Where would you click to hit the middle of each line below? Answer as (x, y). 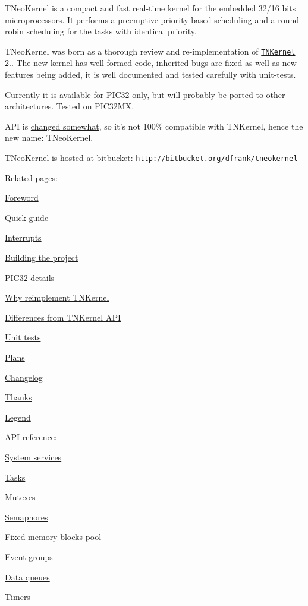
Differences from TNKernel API (63, 317)
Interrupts (23, 237)
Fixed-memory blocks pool (53, 537)
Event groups (29, 556)
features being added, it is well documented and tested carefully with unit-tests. (150, 75)
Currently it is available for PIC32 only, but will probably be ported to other (145, 94)
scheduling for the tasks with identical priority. (111, 31)
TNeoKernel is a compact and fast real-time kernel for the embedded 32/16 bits (150, 8)
